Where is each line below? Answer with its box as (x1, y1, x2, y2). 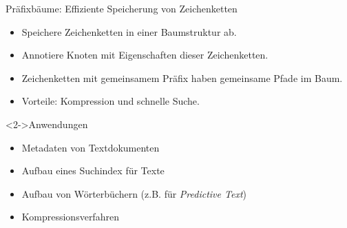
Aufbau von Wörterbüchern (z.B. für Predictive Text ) (21, 186, 246, 200)
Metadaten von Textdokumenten (21, 140, 160, 154)
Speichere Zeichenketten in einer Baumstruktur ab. (21, 24, 237, 39)
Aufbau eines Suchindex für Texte (21, 163, 165, 178)
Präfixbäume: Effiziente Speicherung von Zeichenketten (6, 1, 238, 15)
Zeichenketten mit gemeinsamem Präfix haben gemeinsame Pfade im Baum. (21, 70, 343, 85)
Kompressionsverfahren (21, 209, 119, 224)
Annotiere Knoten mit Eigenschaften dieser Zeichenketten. (21, 48, 269, 62)
